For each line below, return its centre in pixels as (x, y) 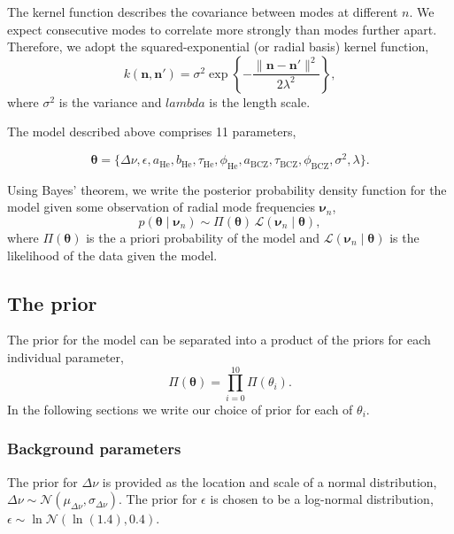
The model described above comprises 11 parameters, (152, 132)
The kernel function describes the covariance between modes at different (203, 12)
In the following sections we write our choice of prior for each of (180, 409)
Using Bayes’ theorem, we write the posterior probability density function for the (227, 189)
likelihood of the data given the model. (112, 255)
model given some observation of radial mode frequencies (161, 207)
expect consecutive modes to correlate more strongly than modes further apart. (222, 29)
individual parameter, (65, 357)
